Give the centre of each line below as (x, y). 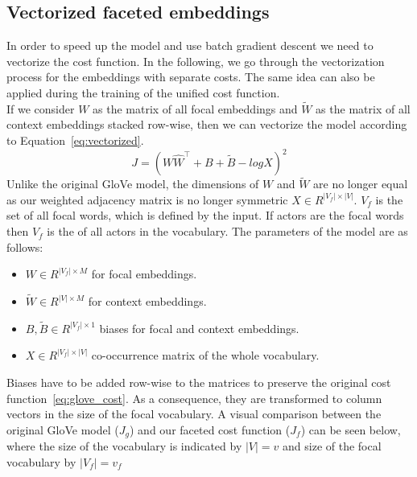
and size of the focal (332, 446)
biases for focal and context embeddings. (199, 328)
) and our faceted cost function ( (210, 429)
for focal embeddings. (144, 274)
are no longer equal (361, 184)
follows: (25, 247)
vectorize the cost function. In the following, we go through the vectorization (196, 61)
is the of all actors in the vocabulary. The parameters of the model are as (227, 231)
